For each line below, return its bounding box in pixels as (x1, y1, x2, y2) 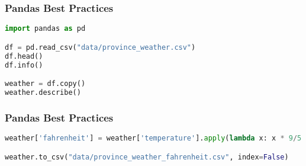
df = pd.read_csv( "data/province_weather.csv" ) (5, 43, 196, 52)
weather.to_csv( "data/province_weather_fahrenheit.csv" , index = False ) (5, 152, 289, 161)
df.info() (5, 60, 43, 69)
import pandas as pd (5, 24, 86, 33)
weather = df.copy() (5, 79, 86, 88)
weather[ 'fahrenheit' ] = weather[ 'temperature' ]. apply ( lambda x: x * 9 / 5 (5, 134, 302, 142)
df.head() (5, 52, 43, 60)
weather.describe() (5, 88, 81, 97)
